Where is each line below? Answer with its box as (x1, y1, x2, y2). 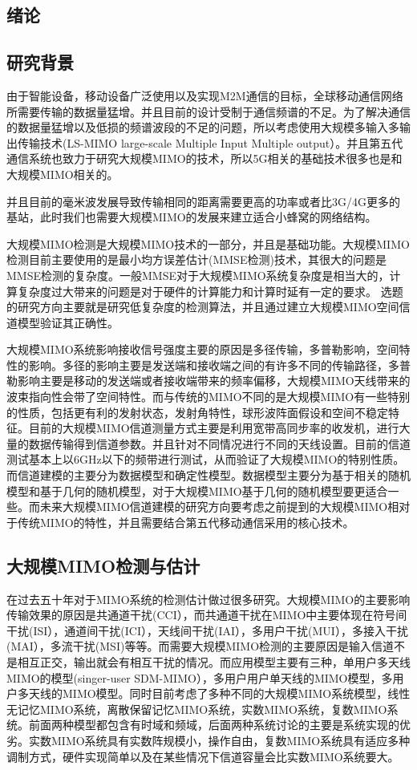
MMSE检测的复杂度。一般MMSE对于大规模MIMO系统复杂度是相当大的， (6, 266, 390, 283)
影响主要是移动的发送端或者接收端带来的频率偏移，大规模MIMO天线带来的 (17, 372, 411, 389)
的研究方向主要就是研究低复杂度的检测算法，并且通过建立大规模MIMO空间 (6, 298, 399, 315)
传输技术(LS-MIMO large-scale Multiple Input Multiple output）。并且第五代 (17, 134, 403, 151)
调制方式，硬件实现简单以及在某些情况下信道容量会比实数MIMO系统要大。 (6, 748, 399, 764)
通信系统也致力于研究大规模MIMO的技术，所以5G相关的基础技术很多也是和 (6, 150, 403, 167)
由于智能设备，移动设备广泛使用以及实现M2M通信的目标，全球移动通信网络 (6, 87, 403, 103)
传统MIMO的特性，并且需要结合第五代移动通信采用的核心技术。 (17, 513, 354, 530)
